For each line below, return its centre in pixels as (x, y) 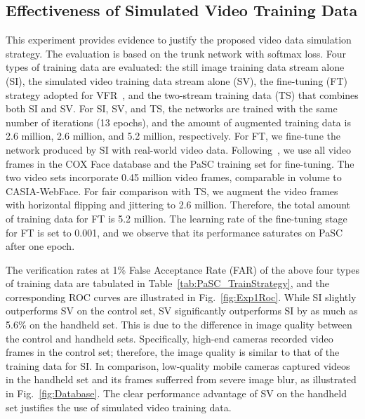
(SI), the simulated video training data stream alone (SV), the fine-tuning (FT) (177, 80)
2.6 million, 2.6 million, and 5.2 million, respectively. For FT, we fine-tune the (173, 136)
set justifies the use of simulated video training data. (119, 407)
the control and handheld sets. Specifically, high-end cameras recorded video (170, 338)
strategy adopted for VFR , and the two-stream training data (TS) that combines (182, 94)
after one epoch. (40, 246)
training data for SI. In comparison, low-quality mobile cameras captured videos (178, 365)
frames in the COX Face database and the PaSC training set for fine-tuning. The (180, 163)
